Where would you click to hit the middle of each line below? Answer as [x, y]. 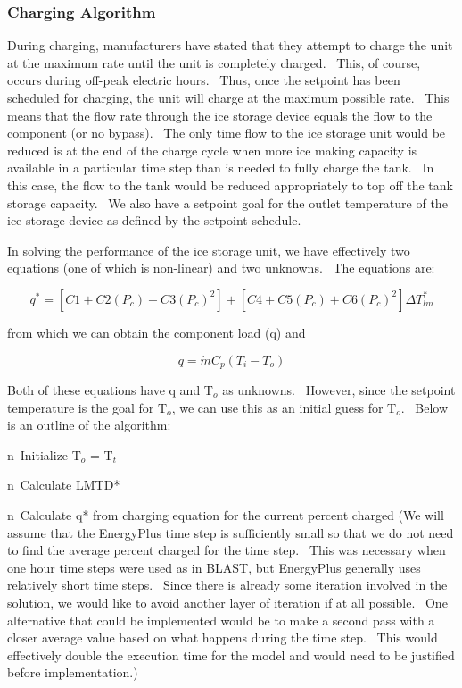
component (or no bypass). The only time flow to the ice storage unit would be [227, 133]
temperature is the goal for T [87, 407]
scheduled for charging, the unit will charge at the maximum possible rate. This [228, 97]
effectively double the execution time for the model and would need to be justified [231, 654]
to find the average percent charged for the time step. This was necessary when [227, 550]
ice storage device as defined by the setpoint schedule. [154, 220]
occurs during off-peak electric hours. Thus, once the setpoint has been [204, 80]
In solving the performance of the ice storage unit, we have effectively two [209, 250]
